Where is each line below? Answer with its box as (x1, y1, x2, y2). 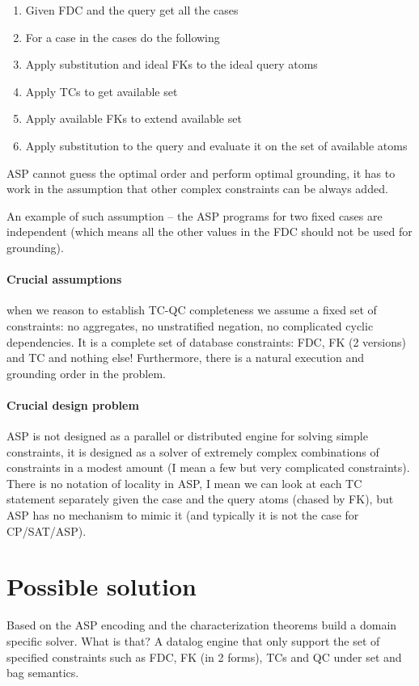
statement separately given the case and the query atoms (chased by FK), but (6, 490, 394, 507)
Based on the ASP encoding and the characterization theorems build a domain (6, 617, 397, 633)
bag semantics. (6, 664, 79, 681)
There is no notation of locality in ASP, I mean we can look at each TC (6, 474, 362, 491)
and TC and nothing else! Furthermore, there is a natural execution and (6, 349, 364, 366)
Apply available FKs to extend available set (25, 110, 242, 127)
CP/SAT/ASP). (6, 522, 87, 539)
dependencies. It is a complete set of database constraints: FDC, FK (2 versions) (6, 333, 406, 350)
